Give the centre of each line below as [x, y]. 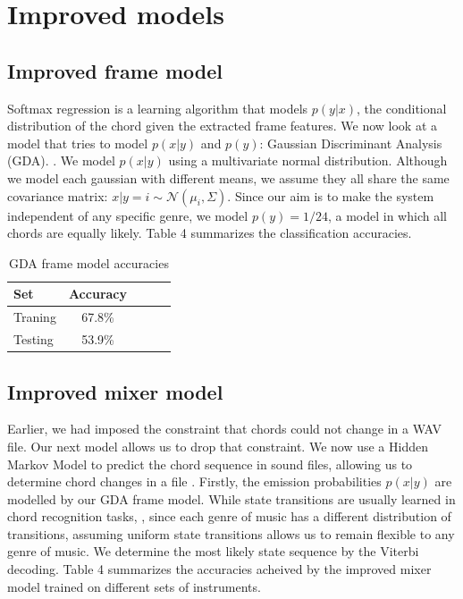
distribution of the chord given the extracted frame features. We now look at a [223, 126]
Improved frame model [115, 70]
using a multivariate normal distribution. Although [308, 160]
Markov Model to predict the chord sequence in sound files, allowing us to [210, 464]
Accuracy [97, 294]
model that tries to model [78, 143]
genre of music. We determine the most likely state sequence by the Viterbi [213, 551]
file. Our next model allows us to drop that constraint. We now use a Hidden [218, 446]
